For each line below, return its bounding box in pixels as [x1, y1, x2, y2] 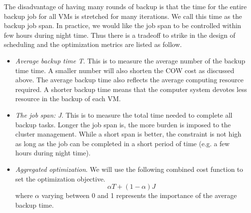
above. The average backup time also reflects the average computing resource [15, 75, 244, 85]
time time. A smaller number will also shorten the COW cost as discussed [15, 65, 235, 75]
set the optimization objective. [15, 173, 105, 183]
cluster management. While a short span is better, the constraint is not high [15, 129, 242, 139]
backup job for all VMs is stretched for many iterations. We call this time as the [4, 11, 242, 21]
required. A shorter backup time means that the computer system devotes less [15, 84, 247, 94]
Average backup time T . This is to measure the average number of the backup [15, 55, 246, 65]
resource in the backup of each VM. [15, 93, 121, 104]
